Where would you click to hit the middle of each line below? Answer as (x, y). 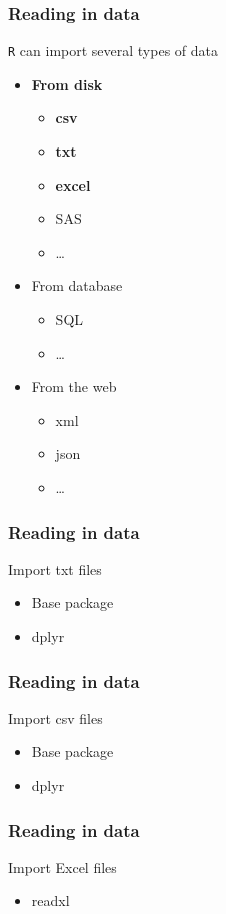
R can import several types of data (113, 50)
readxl (50, 900)
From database (77, 285)
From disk (67, 83)
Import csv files (55, 717)
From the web (74, 386)
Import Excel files (62, 866)
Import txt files (55, 568)
